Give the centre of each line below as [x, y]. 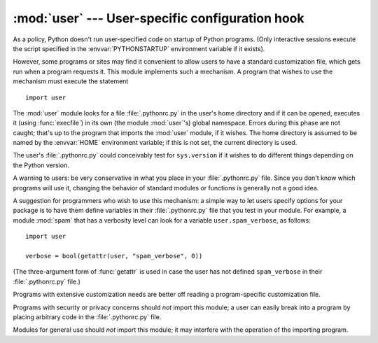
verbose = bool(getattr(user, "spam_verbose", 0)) [114, 256]
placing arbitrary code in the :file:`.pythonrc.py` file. [87, 317]
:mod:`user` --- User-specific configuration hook [159, 18]
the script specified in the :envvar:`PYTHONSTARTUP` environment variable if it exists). [139, 48]
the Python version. [41, 165]
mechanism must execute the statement [71, 81]
